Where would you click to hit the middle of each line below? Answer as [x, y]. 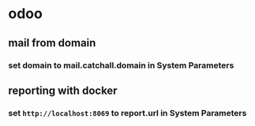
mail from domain [52, 43]
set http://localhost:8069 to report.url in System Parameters [127, 113]
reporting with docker [63, 90]
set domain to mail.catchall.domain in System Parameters [121, 65]
